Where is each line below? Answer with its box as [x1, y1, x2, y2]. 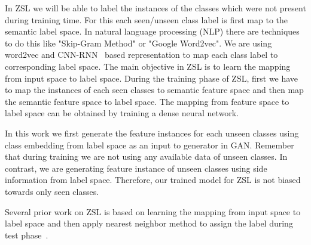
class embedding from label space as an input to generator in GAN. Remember [5, 138, 294, 151]
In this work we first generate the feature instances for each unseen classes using [5, 126, 299, 139]
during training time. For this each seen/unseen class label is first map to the [5, 13, 288, 26]
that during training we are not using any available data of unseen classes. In [5, 150, 288, 163]
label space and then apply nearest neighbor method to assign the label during [5, 217, 293, 230]
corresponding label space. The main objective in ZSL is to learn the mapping [5, 60, 291, 72]
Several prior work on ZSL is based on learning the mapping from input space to [5, 205, 301, 218]
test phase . [5, 228, 48, 241]
